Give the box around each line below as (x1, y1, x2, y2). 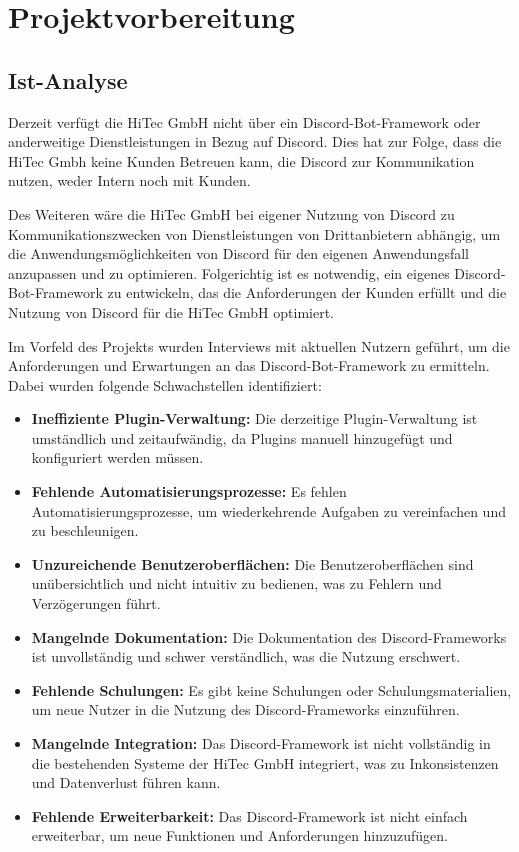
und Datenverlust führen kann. (31, 772, 221, 793)
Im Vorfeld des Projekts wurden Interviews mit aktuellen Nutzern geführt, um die (8, 335, 510, 356)
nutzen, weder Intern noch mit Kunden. (8, 170, 251, 191)
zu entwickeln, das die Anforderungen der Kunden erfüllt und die (107, 282, 507, 303)
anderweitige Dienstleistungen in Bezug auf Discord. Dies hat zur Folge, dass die (8, 131, 502, 152)
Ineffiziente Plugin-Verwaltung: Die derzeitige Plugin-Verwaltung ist (31, 408, 478, 429)
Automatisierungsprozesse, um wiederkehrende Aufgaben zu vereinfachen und (31, 500, 506, 521)
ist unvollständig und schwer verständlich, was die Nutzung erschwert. (31, 646, 461, 667)
